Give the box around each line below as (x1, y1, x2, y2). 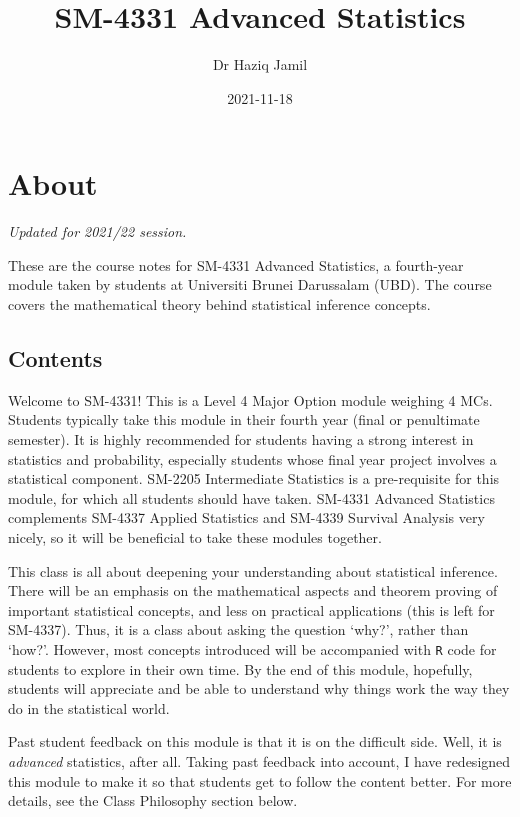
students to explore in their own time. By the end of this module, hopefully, (8, 658, 473, 679)
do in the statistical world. (8, 697, 170, 718)
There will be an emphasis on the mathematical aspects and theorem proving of (8, 580, 498, 601)
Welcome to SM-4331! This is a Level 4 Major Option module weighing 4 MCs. (8, 389, 493, 410)
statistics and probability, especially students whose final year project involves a (8, 448, 497, 469)
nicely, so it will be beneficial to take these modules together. (8, 526, 382, 547)
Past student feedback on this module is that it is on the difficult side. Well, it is (8, 731, 502, 752)
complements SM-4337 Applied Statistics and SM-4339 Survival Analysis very (8, 507, 485, 528)
